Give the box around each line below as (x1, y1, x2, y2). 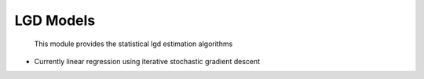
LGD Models (14, 12, 96, 29)
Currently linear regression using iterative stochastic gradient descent (34, 56, 261, 66)
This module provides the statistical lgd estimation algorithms (34, 39, 233, 48)
